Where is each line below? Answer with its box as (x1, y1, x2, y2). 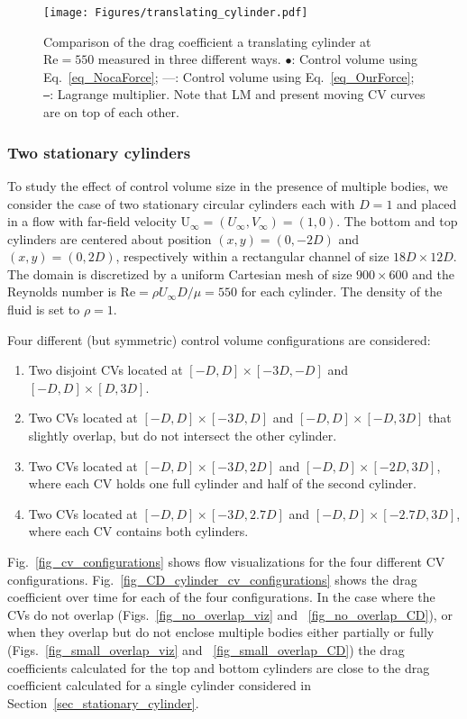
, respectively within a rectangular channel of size (115, 247, 389, 266)
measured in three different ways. (97, 50, 281, 68)
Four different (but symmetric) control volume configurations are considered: (7, 330, 431, 349)
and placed (397, 194, 457, 213)
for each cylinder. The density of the (241, 282, 443, 301)
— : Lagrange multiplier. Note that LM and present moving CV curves (43, 85, 426, 104)
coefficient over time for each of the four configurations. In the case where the (7, 587, 435, 606)
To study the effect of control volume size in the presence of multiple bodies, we (7, 176, 448, 195)
